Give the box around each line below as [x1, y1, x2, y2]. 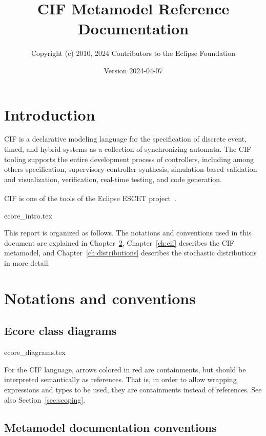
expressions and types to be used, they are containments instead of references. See [4, 384, 262, 394]
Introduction [4, 104, 95, 125]
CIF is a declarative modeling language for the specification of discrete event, [4, 133, 247, 144]
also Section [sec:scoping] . [4, 394, 86, 405]
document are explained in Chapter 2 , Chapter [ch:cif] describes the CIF [4, 237, 234, 248]
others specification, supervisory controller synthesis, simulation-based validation [4, 164, 257, 174]
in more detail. [4, 257, 50, 268]
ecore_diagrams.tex [4, 347, 66, 358]
